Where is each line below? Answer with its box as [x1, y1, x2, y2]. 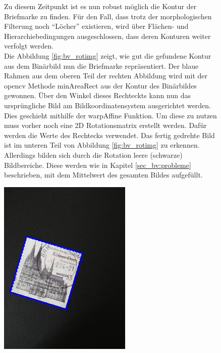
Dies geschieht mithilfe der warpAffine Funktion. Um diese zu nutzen [4, 110, 217, 120]
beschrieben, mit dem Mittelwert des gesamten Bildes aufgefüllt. [4, 169, 203, 180]
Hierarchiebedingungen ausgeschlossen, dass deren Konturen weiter [4, 30, 211, 41]
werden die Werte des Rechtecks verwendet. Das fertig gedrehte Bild [4, 129, 215, 140]
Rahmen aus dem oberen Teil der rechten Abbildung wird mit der [4, 70, 207, 81]
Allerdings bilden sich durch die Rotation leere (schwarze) [4, 149, 183, 160]
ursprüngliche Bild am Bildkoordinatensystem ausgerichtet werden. [4, 100, 211, 110]
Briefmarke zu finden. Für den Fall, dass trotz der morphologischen [4, 11, 212, 21]
